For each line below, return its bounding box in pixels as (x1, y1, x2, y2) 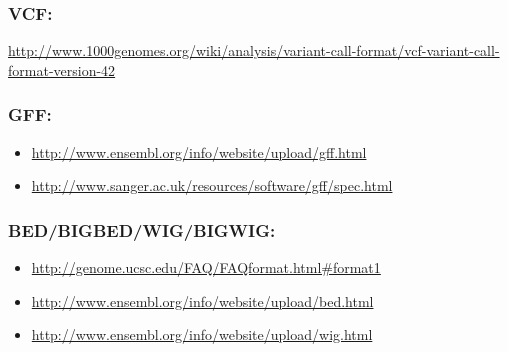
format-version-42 (8, 59, 116, 80)
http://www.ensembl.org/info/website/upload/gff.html (31, 141, 367, 162)
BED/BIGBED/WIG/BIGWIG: (8, 217, 276, 242)
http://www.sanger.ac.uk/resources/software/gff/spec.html (31, 175, 393, 196)
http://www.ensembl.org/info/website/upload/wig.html (31, 324, 373, 345)
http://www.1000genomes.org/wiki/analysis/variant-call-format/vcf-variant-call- (8, 40, 500, 61)
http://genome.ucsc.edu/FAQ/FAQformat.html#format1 (31, 257, 381, 278)
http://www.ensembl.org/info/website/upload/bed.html (31, 290, 374, 311)
